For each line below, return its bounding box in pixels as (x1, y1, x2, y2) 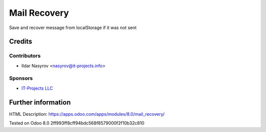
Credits (9, 37, 33, 46)
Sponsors (9, 75, 33, 82)
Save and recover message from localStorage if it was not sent (9, 25, 137, 31)
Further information (9, 98, 71, 106)
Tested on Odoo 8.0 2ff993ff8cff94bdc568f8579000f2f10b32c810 (9, 120, 145, 126)
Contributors (9, 52, 41, 59)
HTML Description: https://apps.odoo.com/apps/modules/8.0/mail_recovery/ (9, 111, 165, 117)
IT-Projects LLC (21, 85, 53, 91)
